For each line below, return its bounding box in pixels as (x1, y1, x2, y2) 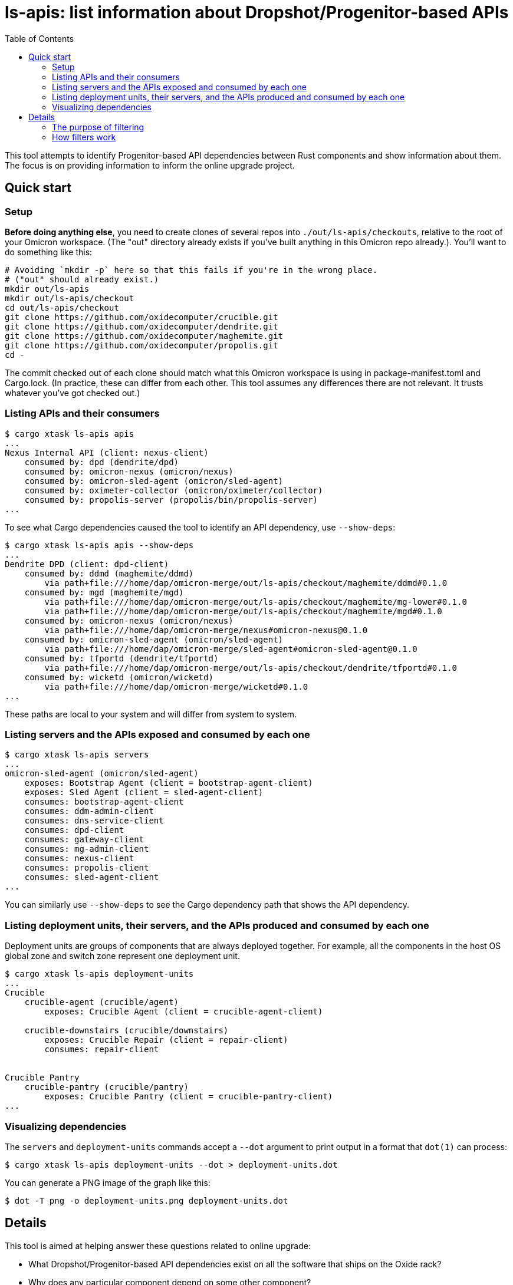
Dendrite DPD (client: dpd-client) (5, 559, 169, 569)
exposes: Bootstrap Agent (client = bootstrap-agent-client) (24, 778, 313, 788)
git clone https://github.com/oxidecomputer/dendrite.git (5, 321, 278, 331)
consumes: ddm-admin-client (24, 806, 154, 816)
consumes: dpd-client (24, 825, 124, 835)
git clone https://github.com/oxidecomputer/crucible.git (5, 312, 278, 322)
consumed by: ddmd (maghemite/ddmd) (24, 568, 194, 578)
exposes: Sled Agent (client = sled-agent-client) (24, 788, 264, 798)
